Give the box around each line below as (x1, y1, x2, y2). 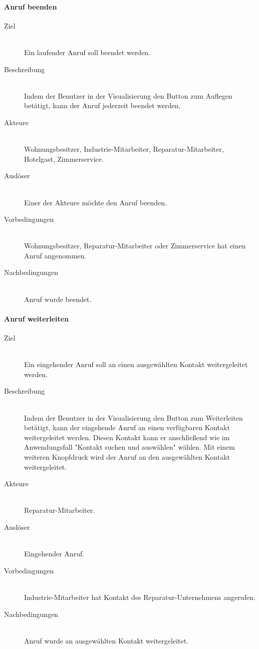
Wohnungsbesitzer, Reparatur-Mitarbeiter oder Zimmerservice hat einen (24, 240, 246, 251)
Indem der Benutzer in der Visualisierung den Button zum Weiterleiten (24, 412, 243, 423)
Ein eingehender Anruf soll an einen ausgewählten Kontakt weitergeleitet (24, 359, 248, 370)
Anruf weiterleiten (4, 313, 69, 323)
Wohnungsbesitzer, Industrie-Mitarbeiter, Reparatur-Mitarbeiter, (24, 144, 224, 154)
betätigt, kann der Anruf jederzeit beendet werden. (24, 100, 181, 111)
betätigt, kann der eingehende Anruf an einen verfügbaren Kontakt (24, 422, 230, 433)
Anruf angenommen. (24, 250, 87, 260)
